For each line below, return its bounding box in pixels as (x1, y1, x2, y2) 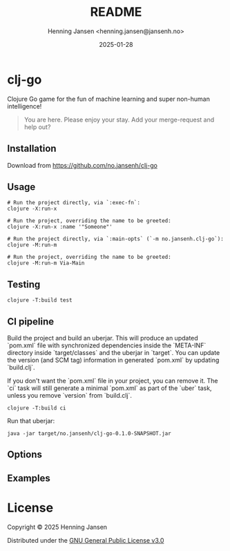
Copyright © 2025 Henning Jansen (7, 523, 108, 531)
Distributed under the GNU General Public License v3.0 (7, 536, 164, 544)
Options (7, 449, 43, 461)
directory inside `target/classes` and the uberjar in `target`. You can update (7, 348, 220, 356)
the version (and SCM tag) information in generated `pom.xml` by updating (7, 356, 220, 364)
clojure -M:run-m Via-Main (7, 260, 85, 267)
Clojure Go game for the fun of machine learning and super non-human (7, 95, 211, 103)
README (90, 4, 142, 20)
